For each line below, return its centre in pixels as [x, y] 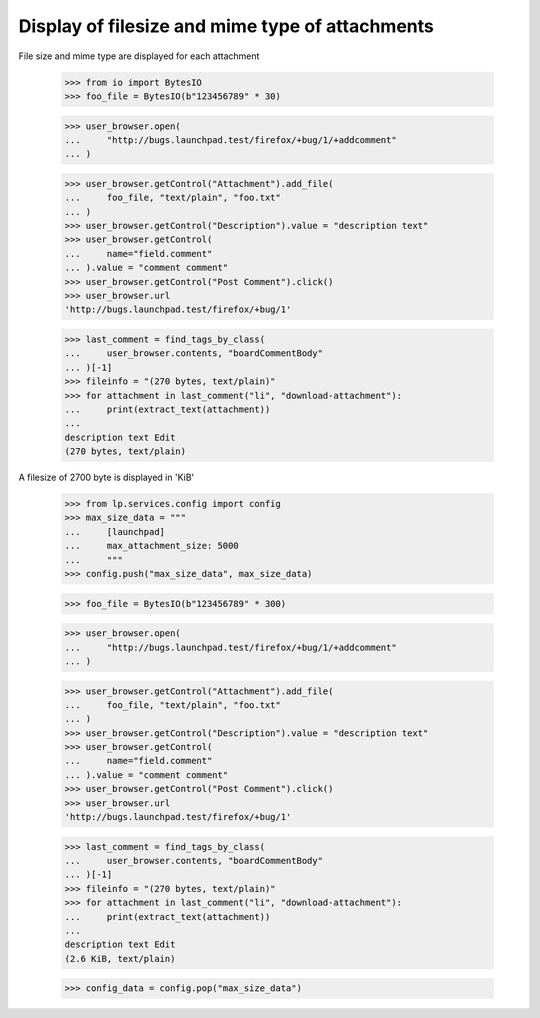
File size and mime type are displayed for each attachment [139, 56]
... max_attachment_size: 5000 [151, 546]
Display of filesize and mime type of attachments [226, 26]
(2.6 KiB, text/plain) [120, 958]
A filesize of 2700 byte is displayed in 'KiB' [106, 477]
